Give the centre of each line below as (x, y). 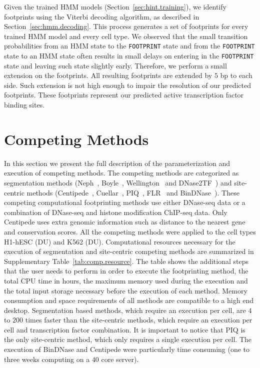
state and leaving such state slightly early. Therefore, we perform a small (115, 65)
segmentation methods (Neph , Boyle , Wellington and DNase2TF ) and (118, 182)
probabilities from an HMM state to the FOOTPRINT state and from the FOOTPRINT (129, 46)
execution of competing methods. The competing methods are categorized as (121, 173)
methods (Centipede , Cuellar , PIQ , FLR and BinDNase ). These (133, 192)
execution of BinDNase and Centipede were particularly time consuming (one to (127, 349)
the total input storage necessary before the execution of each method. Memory (126, 290)
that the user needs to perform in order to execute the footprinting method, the (126, 271)
